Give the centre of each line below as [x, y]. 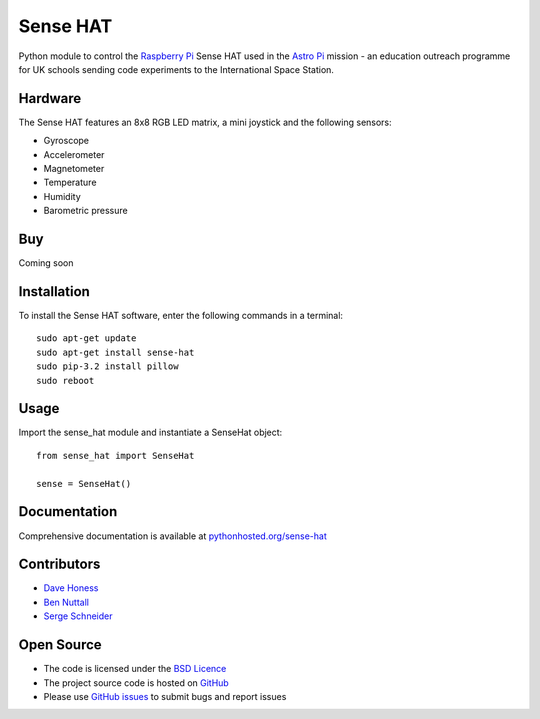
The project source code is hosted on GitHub [136, 682]
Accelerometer [74, 154]
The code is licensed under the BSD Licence [135, 669]
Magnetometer [74, 169]
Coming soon [46, 263]
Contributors [59, 564]
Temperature [70, 182]
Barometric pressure [86, 211]
